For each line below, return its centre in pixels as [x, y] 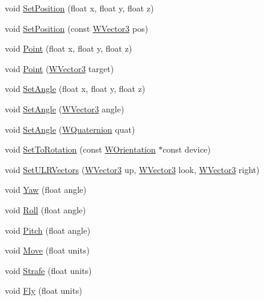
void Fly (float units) [44, 290]
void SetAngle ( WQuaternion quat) [70, 129]
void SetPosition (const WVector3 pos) [77, 28]
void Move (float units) [47, 250]
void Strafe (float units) [48, 270]
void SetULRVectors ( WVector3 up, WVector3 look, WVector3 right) [132, 169]
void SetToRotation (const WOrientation [80, 149]
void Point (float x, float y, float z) [69, 48]
